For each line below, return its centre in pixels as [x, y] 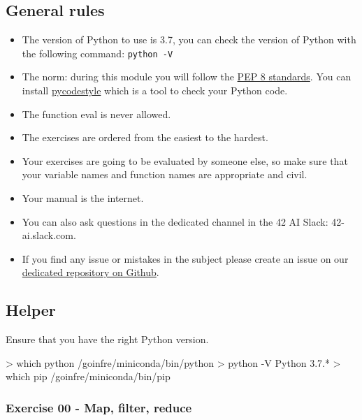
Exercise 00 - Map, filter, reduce [99, 407]
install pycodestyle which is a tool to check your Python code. [155, 90]
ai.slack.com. [49, 235]
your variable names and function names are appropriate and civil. [165, 174]
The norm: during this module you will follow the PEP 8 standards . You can [187, 77]
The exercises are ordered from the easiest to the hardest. [145, 137]
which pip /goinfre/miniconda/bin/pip [88, 376]
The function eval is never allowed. [96, 114]
